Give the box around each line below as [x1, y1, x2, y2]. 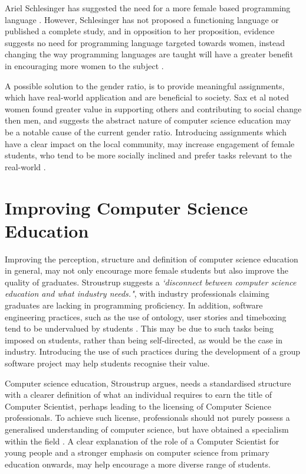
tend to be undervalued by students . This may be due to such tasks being [5, 322, 274, 335]
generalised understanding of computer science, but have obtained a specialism [5, 423, 289, 435]
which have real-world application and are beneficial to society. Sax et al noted [5, 91, 289, 103]
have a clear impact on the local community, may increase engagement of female [5, 137, 295, 150]
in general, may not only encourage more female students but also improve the [5, 264, 289, 277]
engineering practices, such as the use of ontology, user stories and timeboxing [5, 310, 287, 323]
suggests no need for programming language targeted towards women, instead [5, 36, 285, 48]
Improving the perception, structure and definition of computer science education [5, 252, 298, 265]
